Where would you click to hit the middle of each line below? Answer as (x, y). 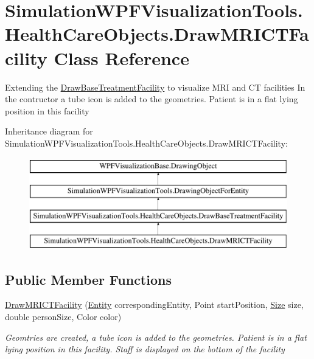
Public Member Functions (88, 279)
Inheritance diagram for (49, 131)
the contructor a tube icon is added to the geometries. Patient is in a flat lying (152, 99)
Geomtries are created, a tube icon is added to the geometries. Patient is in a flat (156, 337)
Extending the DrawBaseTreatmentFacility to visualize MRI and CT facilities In (155, 87)
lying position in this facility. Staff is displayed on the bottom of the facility (145, 349)
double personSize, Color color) (63, 317)
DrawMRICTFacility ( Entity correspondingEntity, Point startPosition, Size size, (154, 305)
